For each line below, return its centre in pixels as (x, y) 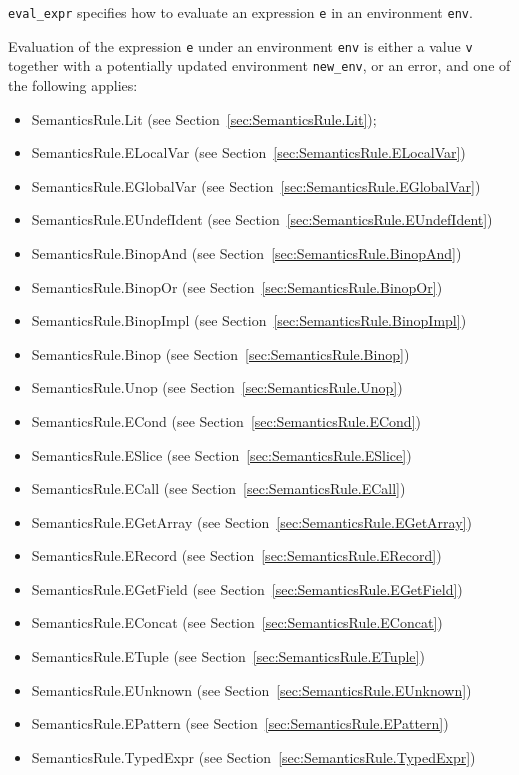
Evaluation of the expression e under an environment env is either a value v (240, 45)
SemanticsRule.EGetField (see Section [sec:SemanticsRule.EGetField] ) (247, 588)
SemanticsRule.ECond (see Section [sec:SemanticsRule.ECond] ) (226, 420)
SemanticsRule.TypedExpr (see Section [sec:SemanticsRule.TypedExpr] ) (253, 756)
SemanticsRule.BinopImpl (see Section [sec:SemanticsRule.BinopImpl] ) (249, 320)
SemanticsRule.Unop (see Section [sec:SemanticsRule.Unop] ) (217, 387)
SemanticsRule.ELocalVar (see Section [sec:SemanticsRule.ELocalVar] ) (248, 152)
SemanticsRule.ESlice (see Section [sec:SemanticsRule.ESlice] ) (221, 454)
